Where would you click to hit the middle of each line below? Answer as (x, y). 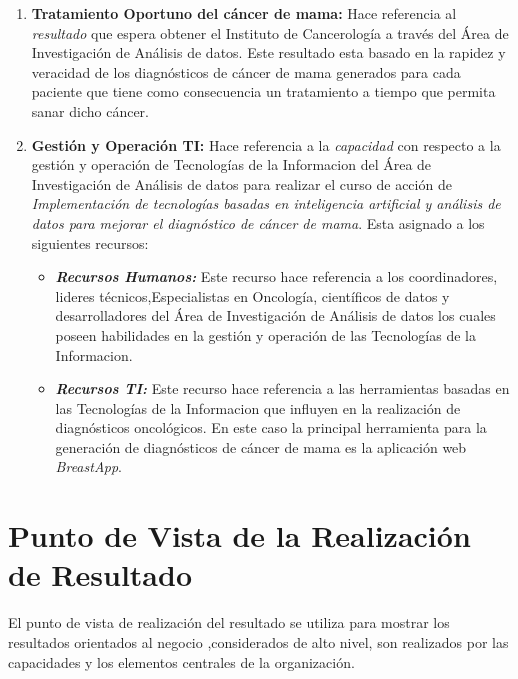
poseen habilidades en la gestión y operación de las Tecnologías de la (265, 334)
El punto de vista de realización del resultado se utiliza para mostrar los (229, 622)
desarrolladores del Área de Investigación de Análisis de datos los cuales (275, 315)
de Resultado (100, 574)
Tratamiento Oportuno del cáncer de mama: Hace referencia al (244, 13)
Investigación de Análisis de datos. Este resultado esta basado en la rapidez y (268, 52)
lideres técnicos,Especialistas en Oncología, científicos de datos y (252, 295)
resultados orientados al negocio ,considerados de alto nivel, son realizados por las (258, 641)
